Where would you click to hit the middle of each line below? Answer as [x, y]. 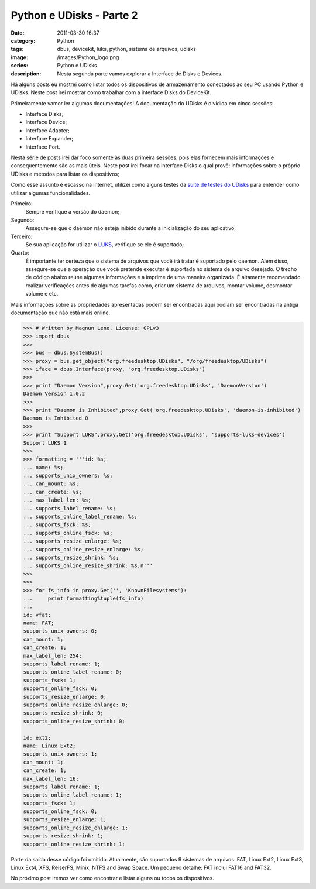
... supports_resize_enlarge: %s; [73, 541]
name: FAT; [39, 623]
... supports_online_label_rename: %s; [80, 517]
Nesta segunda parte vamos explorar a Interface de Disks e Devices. [140, 74]
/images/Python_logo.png [88, 57]
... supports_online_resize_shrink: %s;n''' [88, 566]
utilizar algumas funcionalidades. [51, 193]
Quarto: [20, 253]
